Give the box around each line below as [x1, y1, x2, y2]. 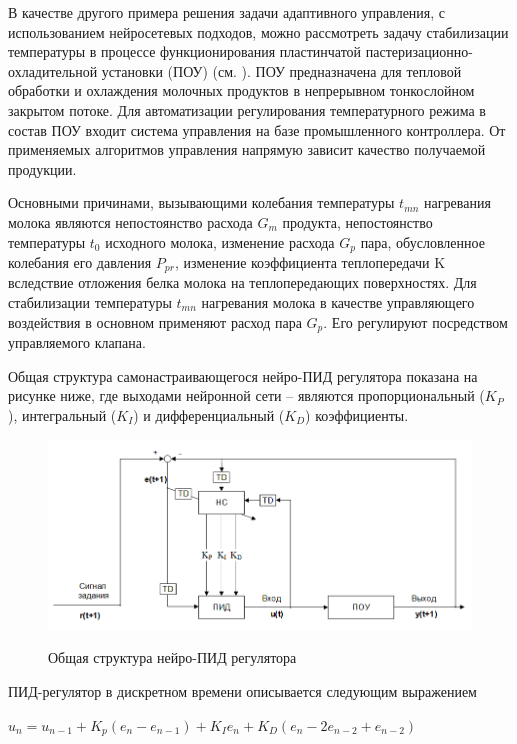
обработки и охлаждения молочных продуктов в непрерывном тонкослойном [8, 80, 475, 101]
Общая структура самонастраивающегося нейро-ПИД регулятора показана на [8, 365, 478, 386]
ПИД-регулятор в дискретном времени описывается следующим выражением [8, 680, 477, 701]
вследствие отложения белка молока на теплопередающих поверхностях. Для [8, 272, 477, 293]
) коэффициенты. [305, 404, 409, 425]
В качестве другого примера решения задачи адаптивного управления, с [8, 2, 446, 22]
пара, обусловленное [360, 231, 485, 252]
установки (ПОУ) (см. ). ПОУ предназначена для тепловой [101, 60, 462, 81]
